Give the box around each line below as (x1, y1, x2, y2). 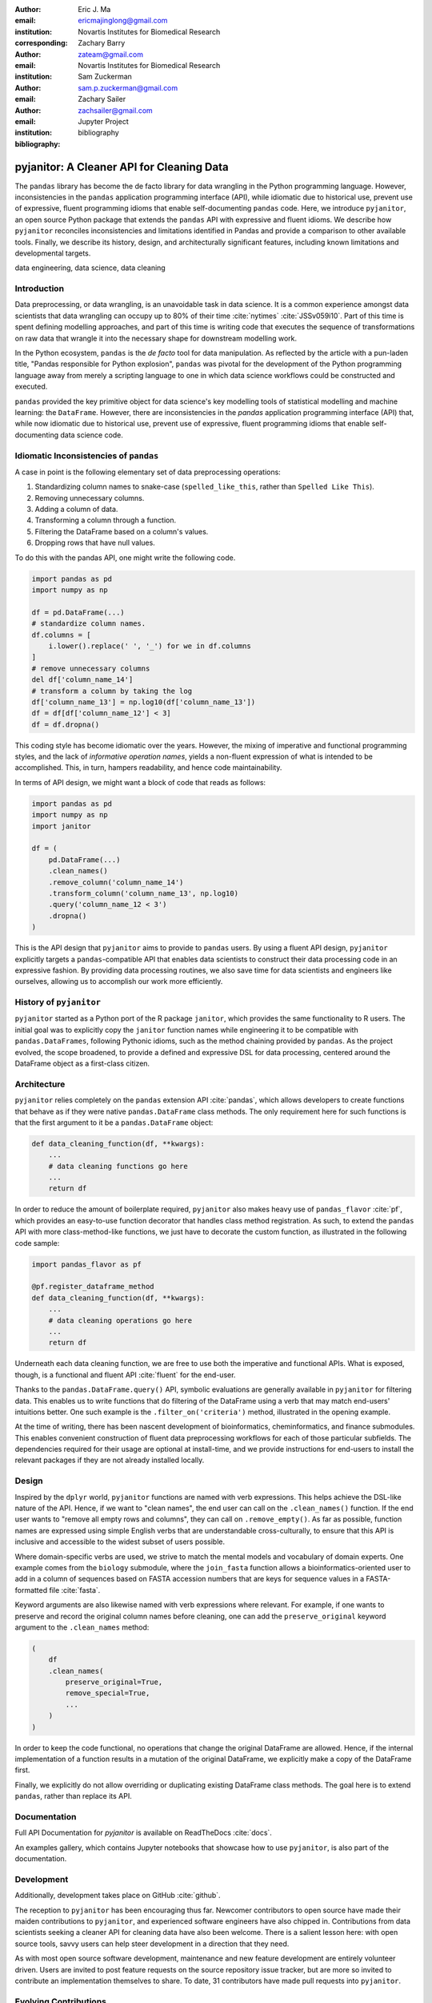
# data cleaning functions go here (48, 1162, 188, 1171)
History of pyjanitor (14, 997, 102, 1008)
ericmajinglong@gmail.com (78, 16, 168, 26)
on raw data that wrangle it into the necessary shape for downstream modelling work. (14, 333, 298, 343)
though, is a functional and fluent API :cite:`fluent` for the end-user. (14, 1370, 236, 1380)
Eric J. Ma (78, 5, 111, 14)
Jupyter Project (78, 116, 129, 126)
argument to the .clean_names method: (14, 1622, 150, 1632)
